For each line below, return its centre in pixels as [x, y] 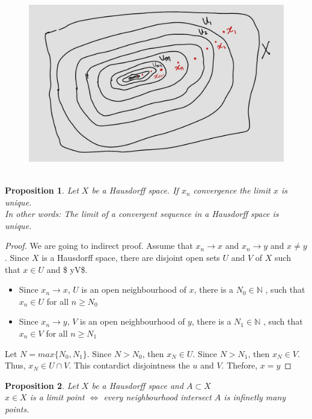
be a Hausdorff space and [138, 385]
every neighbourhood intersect [158, 397]
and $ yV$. [67, 269]
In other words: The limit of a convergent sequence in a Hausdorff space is [142, 214]
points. [17, 408]
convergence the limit [232, 190]
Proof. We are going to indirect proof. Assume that [99, 246]
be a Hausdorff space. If [135, 190]
